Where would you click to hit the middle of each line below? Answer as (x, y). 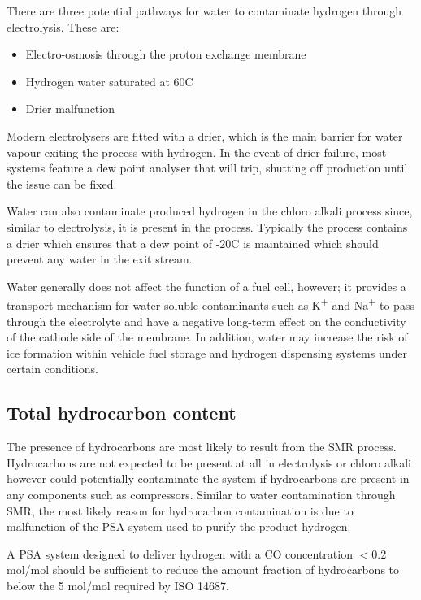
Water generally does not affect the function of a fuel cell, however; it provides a (206, 286)
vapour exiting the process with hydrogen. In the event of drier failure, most (197, 152)
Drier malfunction (70, 109)
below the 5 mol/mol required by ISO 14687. (118, 585)
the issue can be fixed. (62, 183)
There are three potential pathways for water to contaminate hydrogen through (204, 11)
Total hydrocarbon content (122, 413)
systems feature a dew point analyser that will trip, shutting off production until (207, 168)
